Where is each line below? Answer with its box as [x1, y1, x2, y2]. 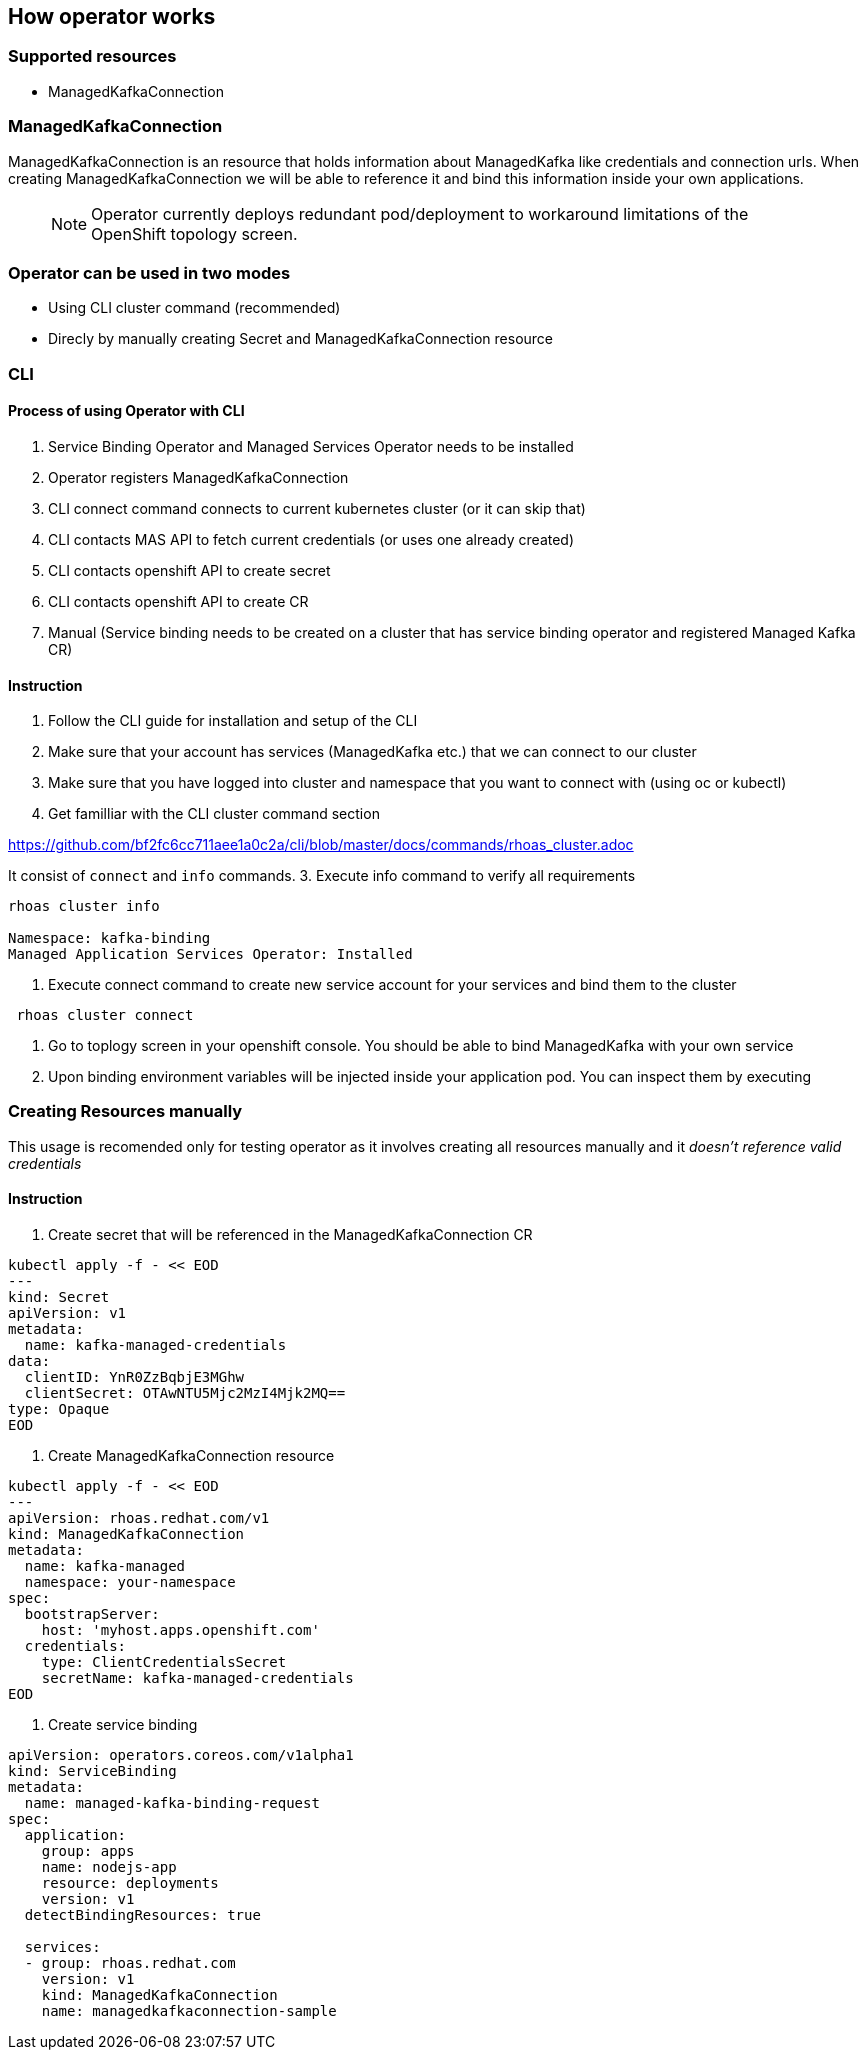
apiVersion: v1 [8, 1305, 127, 1322]
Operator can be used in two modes [8, 262, 291, 283]
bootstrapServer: [24, 1606, 160, 1623]
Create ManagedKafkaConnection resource [48, 1447, 335, 1465]
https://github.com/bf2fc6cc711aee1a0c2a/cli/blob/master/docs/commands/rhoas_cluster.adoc [8, 836, 634, 854]
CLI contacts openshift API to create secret [48, 561, 331, 579]
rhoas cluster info [8, 898, 160, 915]
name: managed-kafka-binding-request [24, 1795, 320, 1812]
